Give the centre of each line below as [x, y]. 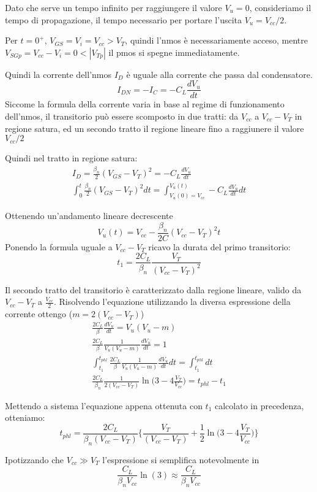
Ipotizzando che [35, 459]
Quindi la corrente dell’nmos [58, 74]
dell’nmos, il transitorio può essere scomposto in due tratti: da [122, 116]
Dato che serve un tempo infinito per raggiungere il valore [114, 7]
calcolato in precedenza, [259, 405]
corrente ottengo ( [39, 314]
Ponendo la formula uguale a [59, 246]
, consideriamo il [280, 7]
